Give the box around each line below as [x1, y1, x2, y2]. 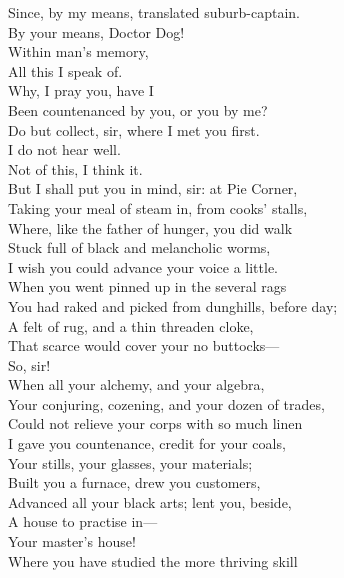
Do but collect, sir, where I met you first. [8, 119, 260, 140]
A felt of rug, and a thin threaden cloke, [8, 315, 254, 336]
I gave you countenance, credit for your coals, [8, 433, 286, 454]
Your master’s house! [8, 531, 136, 552]
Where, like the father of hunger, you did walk [8, 217, 293, 238]
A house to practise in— [8, 511, 158, 532]
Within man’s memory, [8, 41, 149, 62]
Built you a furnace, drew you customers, [8, 472, 261, 493]
